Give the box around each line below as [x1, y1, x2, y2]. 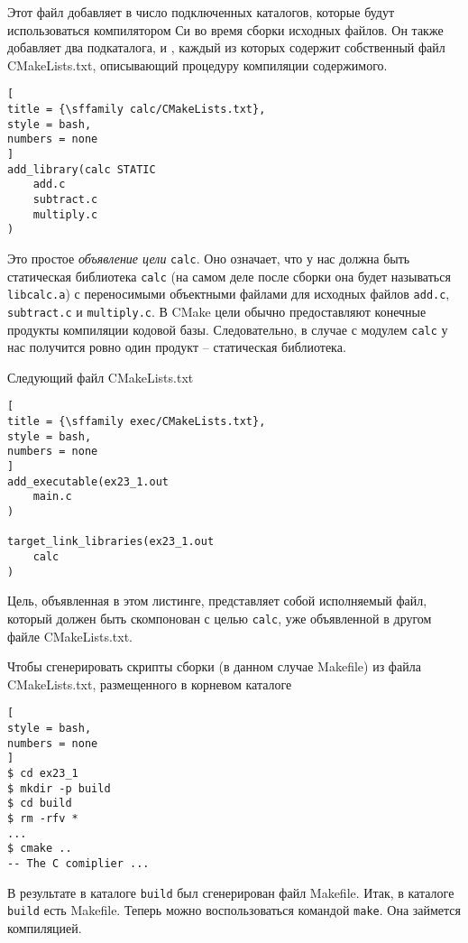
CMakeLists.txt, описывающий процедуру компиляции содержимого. [7, 55, 388, 74]
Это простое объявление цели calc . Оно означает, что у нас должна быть [7, 248, 410, 267]
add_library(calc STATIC [7, 162, 156, 176]
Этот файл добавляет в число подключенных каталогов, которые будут [7, 3, 395, 21]
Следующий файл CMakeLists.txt [7, 367, 194, 386]
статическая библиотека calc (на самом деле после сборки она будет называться [7, 266, 451, 285]
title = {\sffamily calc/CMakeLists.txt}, [7, 103, 266, 116]
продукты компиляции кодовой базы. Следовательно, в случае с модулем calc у [7, 319, 448, 338]
